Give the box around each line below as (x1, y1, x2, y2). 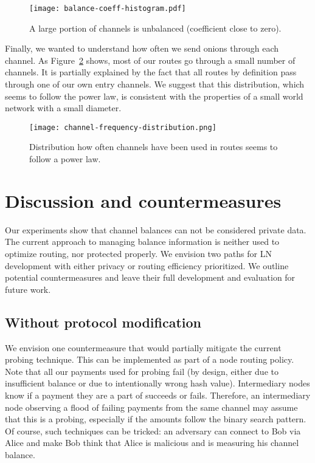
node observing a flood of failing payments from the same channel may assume (5, 400, 298, 413)
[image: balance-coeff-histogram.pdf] (29, 4, 186, 13)
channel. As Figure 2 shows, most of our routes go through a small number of (5, 53, 296, 66)
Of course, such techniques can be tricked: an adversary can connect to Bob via (5, 424, 301, 437)
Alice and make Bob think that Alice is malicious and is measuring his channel (5, 436, 299, 449)
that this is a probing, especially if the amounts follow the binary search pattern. (5, 413, 306, 425)
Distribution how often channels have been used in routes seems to (29, 140, 278, 153)
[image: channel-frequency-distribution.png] (29, 123, 216, 132)
